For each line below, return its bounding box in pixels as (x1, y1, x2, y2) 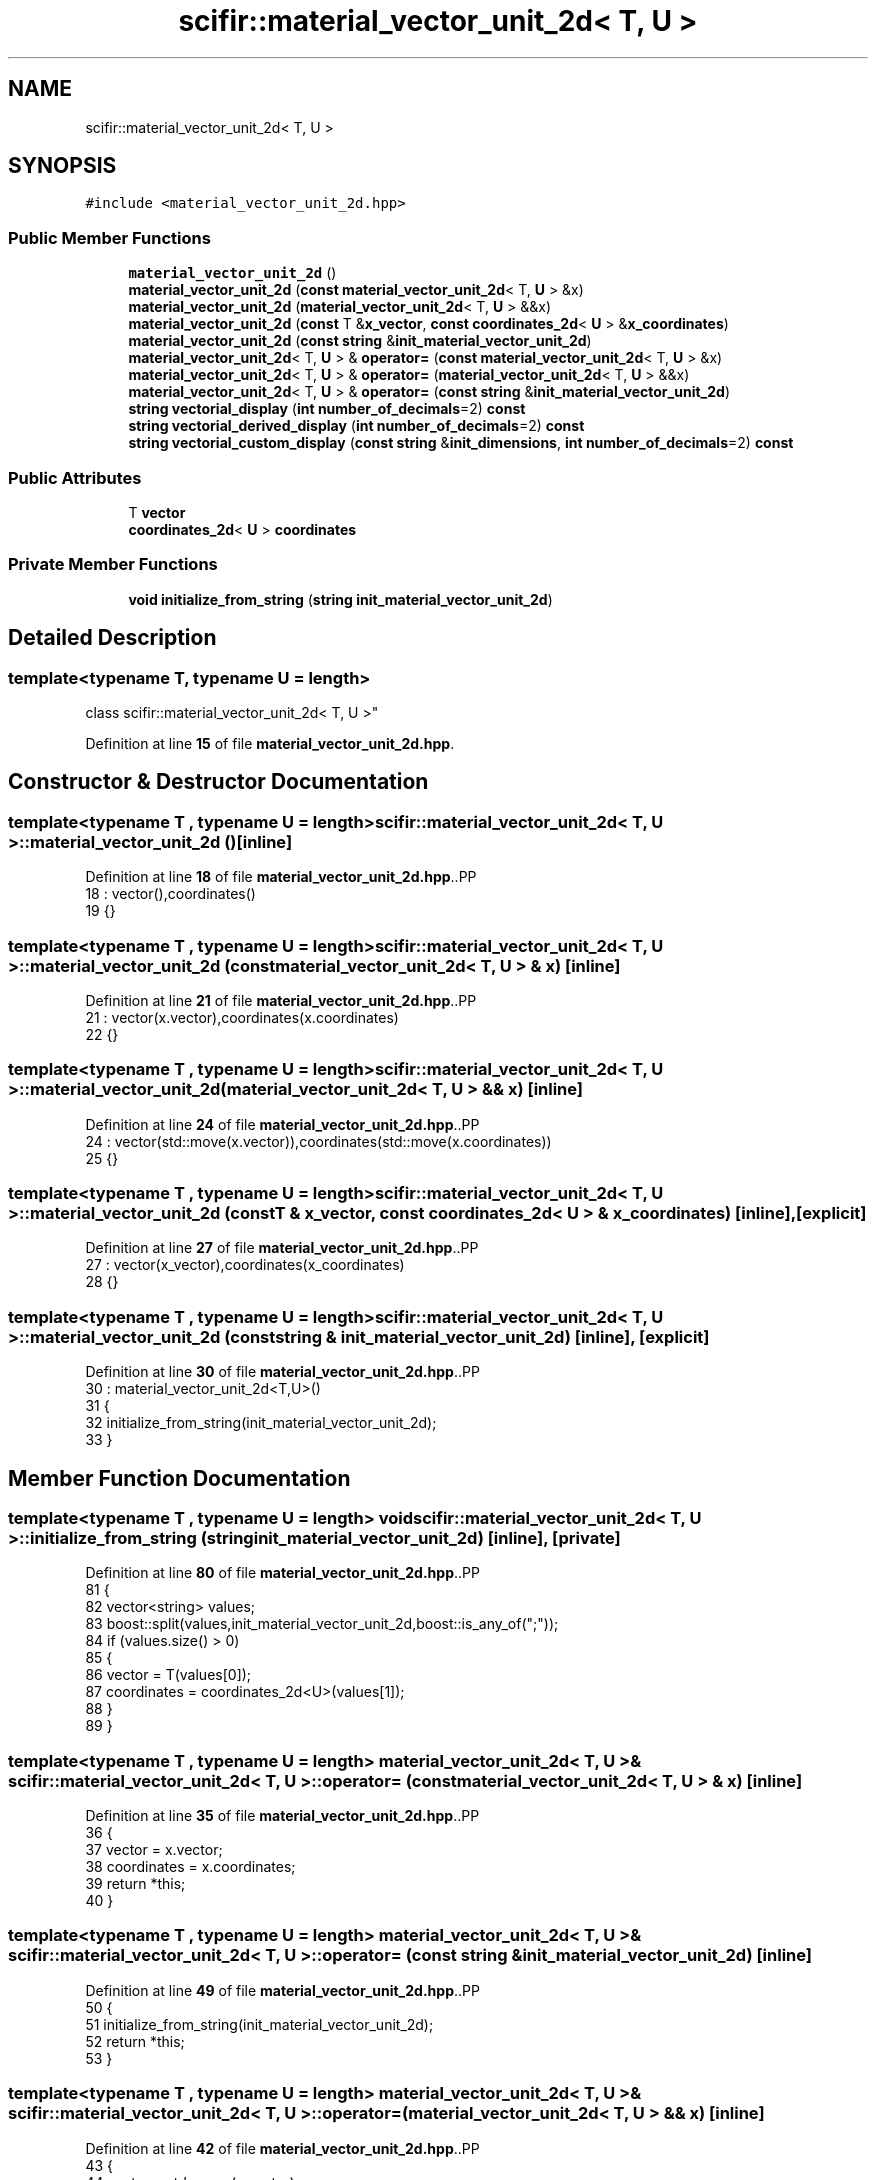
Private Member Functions (8, 554, 218, 575)
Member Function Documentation (8, 1465, 351, 1491)
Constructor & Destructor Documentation (8, 769, 429, 795)
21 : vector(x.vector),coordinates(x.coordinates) (85, 1008, 399, 1026)
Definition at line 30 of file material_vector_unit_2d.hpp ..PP (85, 1363, 480, 1381)
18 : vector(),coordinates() (85, 885, 256, 903)
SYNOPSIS (8, 153, 117, 179)
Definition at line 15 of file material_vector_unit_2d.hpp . (85, 734, 455, 752)
